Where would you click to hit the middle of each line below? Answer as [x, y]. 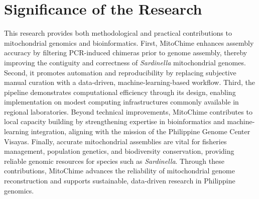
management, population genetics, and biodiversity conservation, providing [119, 151]
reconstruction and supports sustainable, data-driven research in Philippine [120, 181]
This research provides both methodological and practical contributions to [118, 33]
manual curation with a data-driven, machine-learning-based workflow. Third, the [130, 82]
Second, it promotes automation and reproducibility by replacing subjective [120, 72]
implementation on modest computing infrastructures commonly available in [121, 102]
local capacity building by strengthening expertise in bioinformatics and [114, 121]
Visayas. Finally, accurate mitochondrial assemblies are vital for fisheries [115, 141]
